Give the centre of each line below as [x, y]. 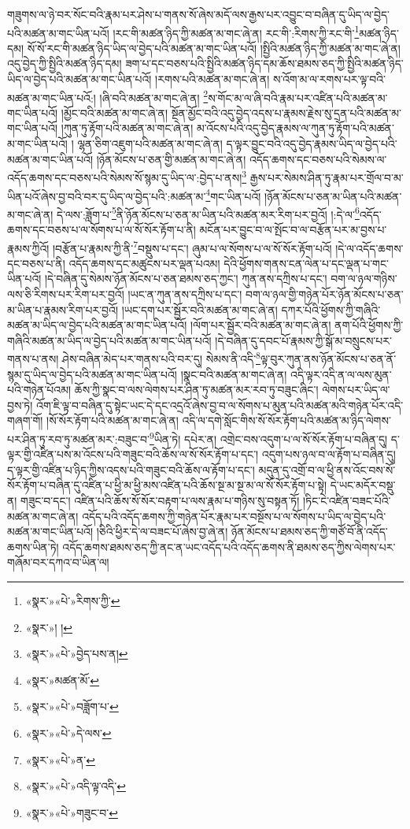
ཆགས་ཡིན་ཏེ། [33, 546]
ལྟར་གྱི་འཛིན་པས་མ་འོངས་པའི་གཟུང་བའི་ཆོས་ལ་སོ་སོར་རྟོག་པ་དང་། [133, 454]
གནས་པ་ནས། [33, 359]
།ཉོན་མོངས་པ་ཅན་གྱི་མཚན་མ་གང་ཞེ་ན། [171, 159]
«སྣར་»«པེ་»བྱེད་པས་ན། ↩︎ [77, 654]
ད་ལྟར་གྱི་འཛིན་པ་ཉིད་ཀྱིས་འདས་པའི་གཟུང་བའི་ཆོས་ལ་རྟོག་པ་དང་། [131, 469]
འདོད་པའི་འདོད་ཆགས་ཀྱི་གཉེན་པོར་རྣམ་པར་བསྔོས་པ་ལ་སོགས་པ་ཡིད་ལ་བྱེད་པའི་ [234, 516]
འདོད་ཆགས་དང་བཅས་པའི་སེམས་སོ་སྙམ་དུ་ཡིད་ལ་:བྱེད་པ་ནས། [125, 177]
